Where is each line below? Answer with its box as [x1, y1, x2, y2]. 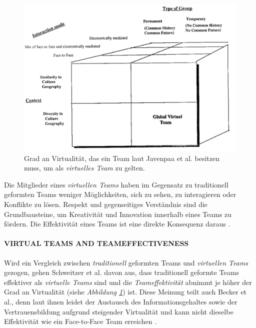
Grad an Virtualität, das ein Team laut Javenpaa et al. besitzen [24, 152, 219, 163]
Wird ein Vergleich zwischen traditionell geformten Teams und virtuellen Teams [4, 257, 248, 267]
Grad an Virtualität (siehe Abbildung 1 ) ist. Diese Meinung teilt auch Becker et [4, 286, 247, 297]
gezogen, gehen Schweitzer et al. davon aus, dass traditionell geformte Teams [4, 267, 239, 277]
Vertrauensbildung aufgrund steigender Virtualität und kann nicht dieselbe [4, 306, 233, 316]
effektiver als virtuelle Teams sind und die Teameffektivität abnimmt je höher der [4, 276, 252, 287]
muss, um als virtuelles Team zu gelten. [24, 162, 145, 173]
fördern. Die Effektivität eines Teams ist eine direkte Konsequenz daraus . [4, 218, 230, 229]
